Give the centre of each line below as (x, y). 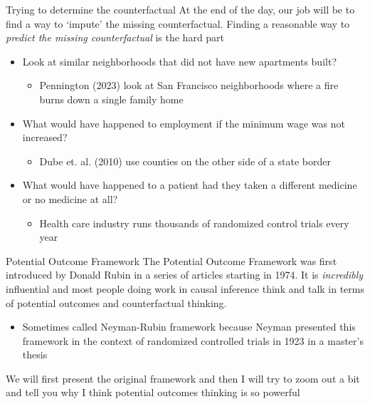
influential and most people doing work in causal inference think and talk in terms (185, 288)
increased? (45, 137)
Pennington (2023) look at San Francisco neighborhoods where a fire (189, 85)
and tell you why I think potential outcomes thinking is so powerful (153, 392)
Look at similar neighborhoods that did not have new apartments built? (179, 61)
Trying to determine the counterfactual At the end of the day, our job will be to (180, 9)
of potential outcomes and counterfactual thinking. (116, 302)
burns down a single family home (111, 99)
